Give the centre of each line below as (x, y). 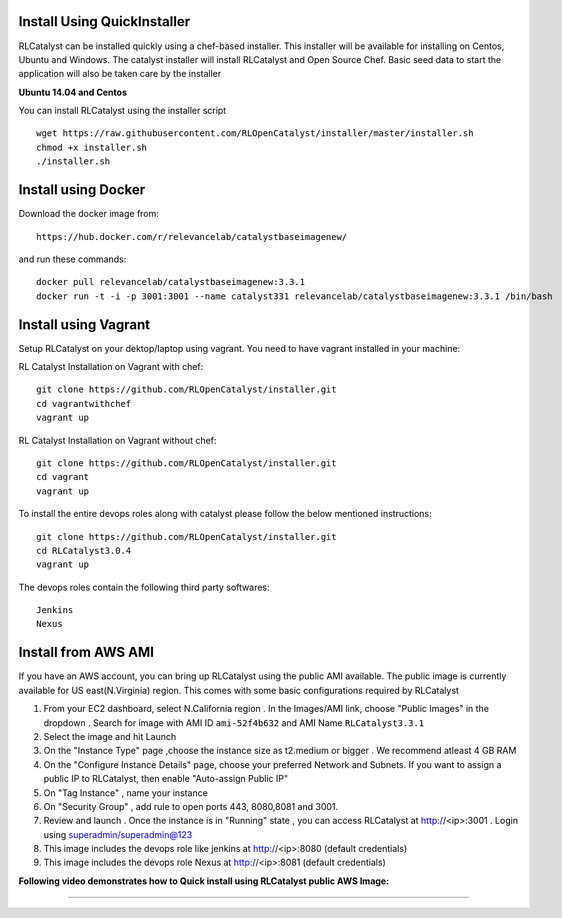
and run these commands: (72, 259)
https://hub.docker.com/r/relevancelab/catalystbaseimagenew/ (192, 236)
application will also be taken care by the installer (120, 74)
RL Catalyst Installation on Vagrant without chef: (117, 440)
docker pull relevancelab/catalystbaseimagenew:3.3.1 (170, 282)
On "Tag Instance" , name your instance (126, 792)
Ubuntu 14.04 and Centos (72, 92)
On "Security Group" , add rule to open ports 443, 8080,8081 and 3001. (191, 806)
